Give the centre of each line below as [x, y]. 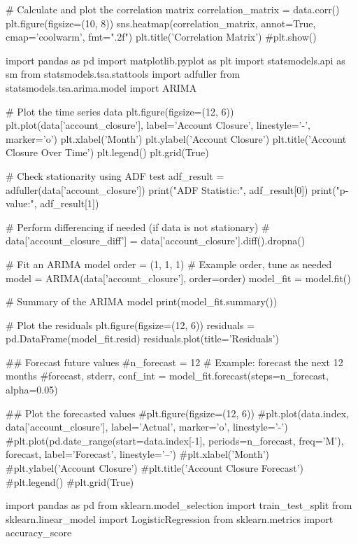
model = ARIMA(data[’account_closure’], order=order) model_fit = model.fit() [178, 278]
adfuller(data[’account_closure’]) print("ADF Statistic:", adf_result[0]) [157, 189]
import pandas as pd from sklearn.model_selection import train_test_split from [179, 505]
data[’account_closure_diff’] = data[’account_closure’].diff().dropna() [156, 240]
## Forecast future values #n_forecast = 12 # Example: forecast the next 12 [174, 362]
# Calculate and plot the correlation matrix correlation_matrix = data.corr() [173, 9]
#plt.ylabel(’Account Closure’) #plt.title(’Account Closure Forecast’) [155, 468]
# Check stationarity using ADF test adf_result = [115, 175]
